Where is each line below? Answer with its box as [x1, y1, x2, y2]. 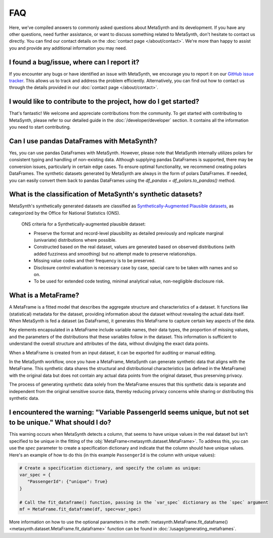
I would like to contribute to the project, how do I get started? [9, 97, 199, 106]
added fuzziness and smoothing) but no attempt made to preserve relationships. [33, 251, 197, 256]
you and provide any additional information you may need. [9, 45, 127, 51]
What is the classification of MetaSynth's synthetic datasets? [9, 190, 203, 198]
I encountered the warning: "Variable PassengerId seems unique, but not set [9, 408, 249, 416]
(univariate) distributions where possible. [33, 237, 117, 243]
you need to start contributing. [9, 124, 71, 130]
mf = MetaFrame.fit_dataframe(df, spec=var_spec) [19, 506, 142, 512]
